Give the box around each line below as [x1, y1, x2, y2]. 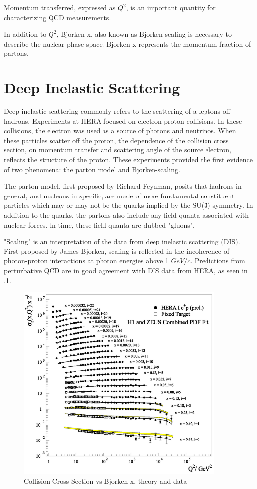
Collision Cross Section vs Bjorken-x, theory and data [24, 476, 187, 486]
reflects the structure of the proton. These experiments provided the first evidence [4, 154, 253, 165]
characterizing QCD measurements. [4, 12, 111, 22]
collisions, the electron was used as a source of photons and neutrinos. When [4, 125, 236, 136]
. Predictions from [190, 255, 245, 266]
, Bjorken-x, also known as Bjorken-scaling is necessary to [56, 29, 232, 39]
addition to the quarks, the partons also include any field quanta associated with [4, 210, 249, 220]
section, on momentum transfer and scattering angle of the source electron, [4, 145, 231, 155]
